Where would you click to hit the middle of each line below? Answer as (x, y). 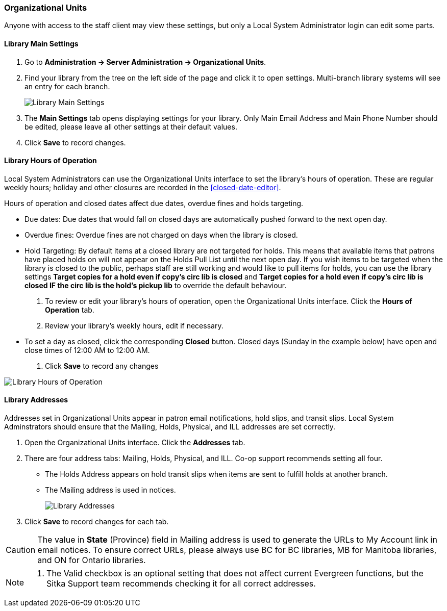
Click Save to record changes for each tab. (97, 522)
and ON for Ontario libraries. (92, 560)
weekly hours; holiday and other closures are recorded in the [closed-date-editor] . (143, 187)
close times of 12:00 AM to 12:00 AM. (87, 350)
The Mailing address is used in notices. (110, 490)
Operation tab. (70, 310)
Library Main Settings (41, 43)
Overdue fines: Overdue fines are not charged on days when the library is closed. (161, 235)
